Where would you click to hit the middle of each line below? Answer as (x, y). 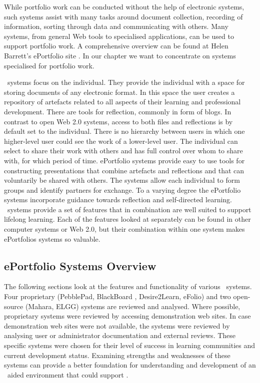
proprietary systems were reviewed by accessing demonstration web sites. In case (127, 316)
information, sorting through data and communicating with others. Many (116, 26)
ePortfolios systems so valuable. (52, 238)
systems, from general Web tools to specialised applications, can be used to (119, 36)
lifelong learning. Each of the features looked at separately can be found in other (127, 219)
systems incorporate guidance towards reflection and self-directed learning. (118, 199)
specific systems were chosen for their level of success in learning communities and (130, 345)
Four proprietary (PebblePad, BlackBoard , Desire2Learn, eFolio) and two (117, 296)
